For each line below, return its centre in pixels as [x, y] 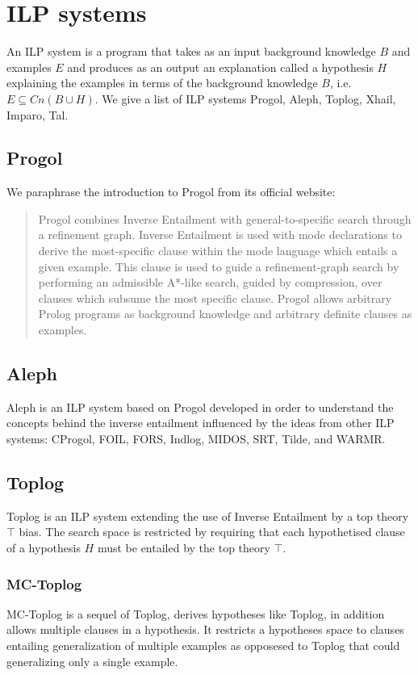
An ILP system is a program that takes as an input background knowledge [191, 51]
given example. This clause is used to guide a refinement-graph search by [219, 266]
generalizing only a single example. [92, 661]
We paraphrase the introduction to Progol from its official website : [171, 192]
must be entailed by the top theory [184, 548]
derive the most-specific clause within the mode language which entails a [218, 251]
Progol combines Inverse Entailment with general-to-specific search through [225, 218]
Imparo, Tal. [38, 114]
